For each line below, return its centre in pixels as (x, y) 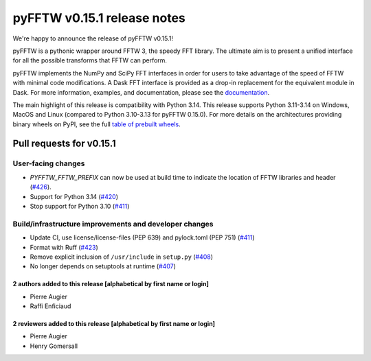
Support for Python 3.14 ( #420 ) (74, 196)
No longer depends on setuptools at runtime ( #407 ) (103, 266)
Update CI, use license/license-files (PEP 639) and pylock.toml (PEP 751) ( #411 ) (142, 237)
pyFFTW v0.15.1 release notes (99, 18)
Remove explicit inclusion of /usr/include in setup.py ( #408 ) (121, 257)
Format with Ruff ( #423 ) (64, 247)
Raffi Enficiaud (50, 306)
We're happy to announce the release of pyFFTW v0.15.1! (93, 38)
